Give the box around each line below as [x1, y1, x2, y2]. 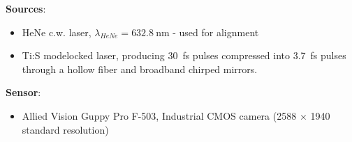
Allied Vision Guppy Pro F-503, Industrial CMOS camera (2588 [22, 108, 297, 123]
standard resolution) [22, 122, 109, 136]
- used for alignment [173, 24, 259, 39]
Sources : [6, 1, 46, 15]
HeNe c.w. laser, [22, 24, 91, 39]
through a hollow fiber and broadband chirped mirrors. [22, 61, 258, 76]
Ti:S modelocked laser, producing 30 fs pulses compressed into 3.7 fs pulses [22, 48, 346, 63]
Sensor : [6, 85, 41, 100]
